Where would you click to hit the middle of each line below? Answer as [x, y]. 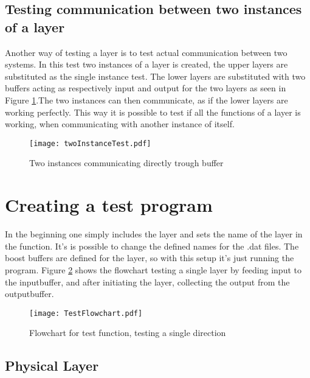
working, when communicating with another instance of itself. [120, 124]
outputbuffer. [29, 294]
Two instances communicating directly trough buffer [126, 163]
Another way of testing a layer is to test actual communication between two [146, 52]
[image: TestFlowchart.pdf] [86, 313]
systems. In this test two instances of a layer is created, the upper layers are [146, 64]
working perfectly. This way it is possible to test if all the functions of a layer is [153, 112]
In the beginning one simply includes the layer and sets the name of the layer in [154, 234]
